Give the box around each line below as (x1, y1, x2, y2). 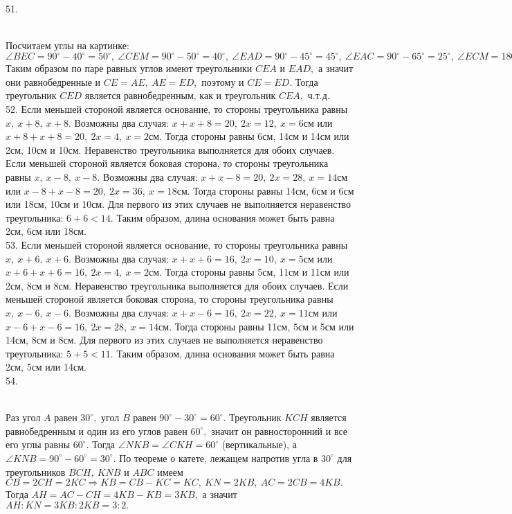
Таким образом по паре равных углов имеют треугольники (6, 61, 253, 76)
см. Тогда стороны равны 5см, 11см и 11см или (149, 265, 349, 279)
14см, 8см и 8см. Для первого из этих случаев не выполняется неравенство (6, 333, 323, 347)
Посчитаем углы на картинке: (6, 38, 129, 53)
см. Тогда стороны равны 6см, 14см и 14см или (149, 129, 349, 143)
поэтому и (201, 74, 244, 89)
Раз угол (6, 410, 41, 425)
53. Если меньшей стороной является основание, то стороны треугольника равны (6, 238, 348, 251)
